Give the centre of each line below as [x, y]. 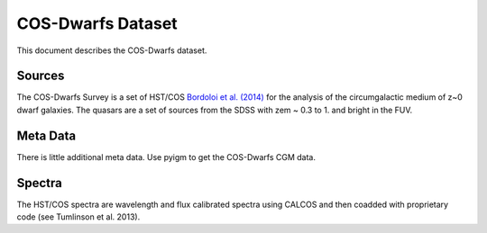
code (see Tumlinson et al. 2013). [78, 217]
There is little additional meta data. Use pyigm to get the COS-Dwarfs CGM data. [166, 157]
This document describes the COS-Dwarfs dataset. [112, 50]
